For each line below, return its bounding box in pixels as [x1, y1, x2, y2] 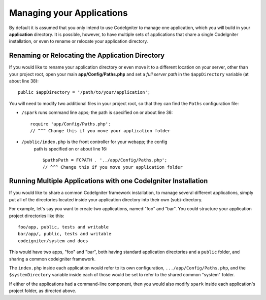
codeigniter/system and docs [18, 238, 88, 244]
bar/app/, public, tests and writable [18, 231, 112, 237]
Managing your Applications [9, 7, 128, 18]
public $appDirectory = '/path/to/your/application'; [18, 89, 150, 95]
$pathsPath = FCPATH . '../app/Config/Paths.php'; [42, 157, 167, 163]
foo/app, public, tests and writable [18, 225, 109, 229]
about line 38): [9, 78, 39, 84]
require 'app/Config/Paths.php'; [30, 121, 111, 127]
